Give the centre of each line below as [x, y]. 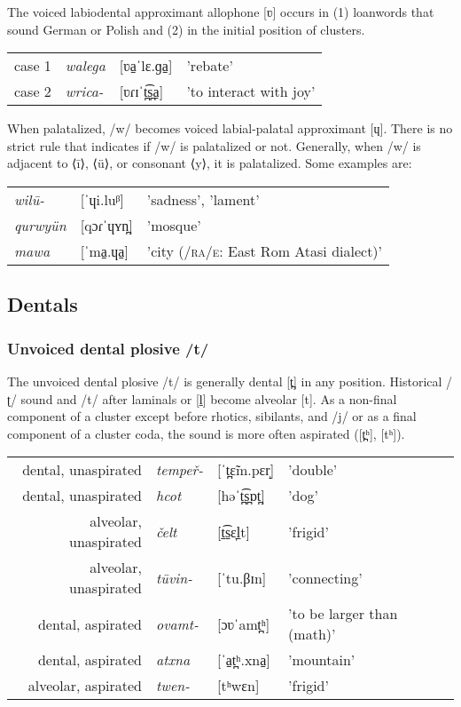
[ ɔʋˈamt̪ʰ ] [243, 624]
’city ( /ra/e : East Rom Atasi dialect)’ [265, 250]
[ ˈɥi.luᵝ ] [102, 199]
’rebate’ [210, 66]
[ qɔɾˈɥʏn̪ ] [106, 225]
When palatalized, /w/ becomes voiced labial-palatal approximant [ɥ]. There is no [230, 128]
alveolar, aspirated [85, 686]
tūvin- [174, 577]
